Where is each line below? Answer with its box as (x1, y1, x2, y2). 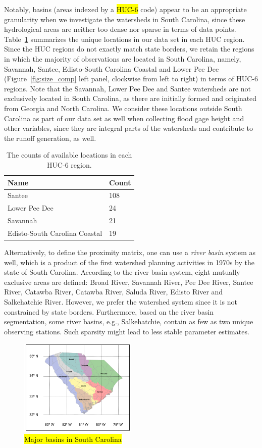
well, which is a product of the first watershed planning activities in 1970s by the (4, 257, 254, 267)
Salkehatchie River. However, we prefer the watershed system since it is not (4, 296, 237, 307)
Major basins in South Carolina (24, 434, 122, 444)
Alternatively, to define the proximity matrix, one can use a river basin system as (4, 246, 256, 257)
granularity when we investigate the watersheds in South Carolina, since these (4, 14, 245, 24)
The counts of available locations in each (7, 150, 132, 160)
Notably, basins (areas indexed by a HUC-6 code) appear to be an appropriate (4, 4, 247, 14)
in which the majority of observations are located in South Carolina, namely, (4, 53, 241, 64)
